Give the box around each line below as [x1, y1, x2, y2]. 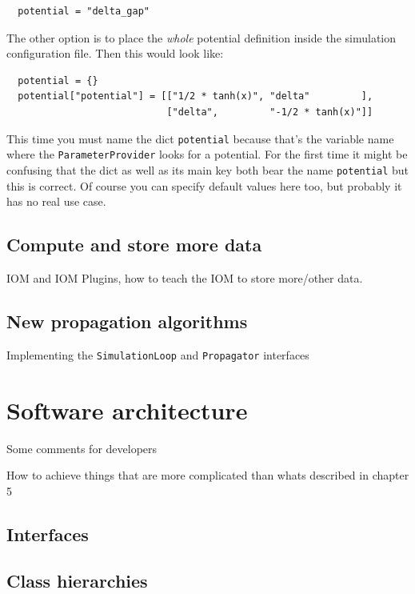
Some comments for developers [6, 439, 158, 456]
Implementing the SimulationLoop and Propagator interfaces [6, 346, 309, 363]
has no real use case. [6, 193, 106, 210]
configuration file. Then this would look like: [6, 45, 224, 62]
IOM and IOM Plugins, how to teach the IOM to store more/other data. [6, 269, 363, 286]
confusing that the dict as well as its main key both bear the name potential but [6, 161, 409, 178]
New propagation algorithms [6, 308, 248, 333]
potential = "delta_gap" [18, 6, 150, 17]
